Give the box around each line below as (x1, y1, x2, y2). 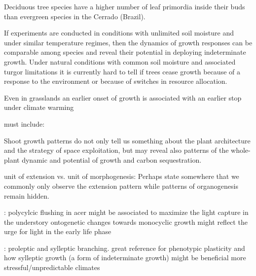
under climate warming (4, 102, 74, 112)
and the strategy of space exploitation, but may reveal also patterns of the (4, 145, 229, 155)
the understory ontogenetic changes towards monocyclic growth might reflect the (4, 216, 248, 227)
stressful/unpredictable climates (4, 262, 100, 273)
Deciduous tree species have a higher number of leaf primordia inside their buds (4, 1, 245, 11)
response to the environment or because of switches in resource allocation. (4, 76, 227, 86)
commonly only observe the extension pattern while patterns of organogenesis (4, 180, 238, 191)
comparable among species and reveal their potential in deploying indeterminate (4, 47, 246, 57)
